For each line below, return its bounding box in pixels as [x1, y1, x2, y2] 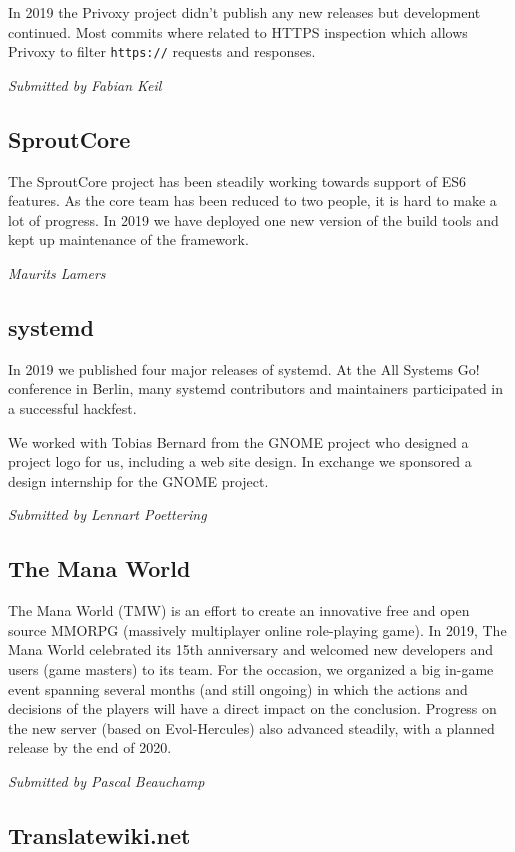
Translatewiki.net [8, 819, 191, 850]
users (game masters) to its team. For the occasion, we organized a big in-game [8, 658, 494, 679]
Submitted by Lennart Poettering [8, 504, 207, 525]
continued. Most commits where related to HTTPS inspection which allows [8, 21, 468, 42]
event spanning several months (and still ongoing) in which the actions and [8, 678, 468, 699]
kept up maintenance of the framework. [8, 229, 249, 250]
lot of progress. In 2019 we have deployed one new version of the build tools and [8, 209, 499, 230]
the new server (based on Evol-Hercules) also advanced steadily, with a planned [8, 717, 495, 738]
